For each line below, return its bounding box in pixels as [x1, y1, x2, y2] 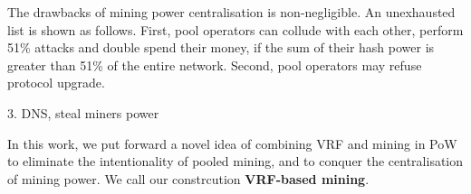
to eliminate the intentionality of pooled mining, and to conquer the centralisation [7, 152, 464, 171]
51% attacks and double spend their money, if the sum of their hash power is [7, 38, 435, 57]
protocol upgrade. [7, 73, 105, 92]
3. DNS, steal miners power [7, 103, 159, 122]
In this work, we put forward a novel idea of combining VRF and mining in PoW [7, 134, 457, 152]
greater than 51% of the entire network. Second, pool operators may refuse [7, 55, 422, 74]
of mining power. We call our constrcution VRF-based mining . [7, 169, 370, 188]
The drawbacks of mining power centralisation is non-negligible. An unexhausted [7, 3, 456, 21]
